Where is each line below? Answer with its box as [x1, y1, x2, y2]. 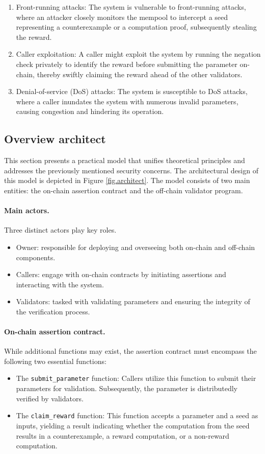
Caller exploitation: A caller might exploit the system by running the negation [16, 49, 261, 59]
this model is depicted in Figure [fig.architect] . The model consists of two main [4, 175, 250, 186]
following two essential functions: [4, 355, 107, 366]
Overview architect [4, 131, 106, 147]
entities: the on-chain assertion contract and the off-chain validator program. [4, 185, 243, 195]
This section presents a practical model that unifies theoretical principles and [4, 155, 245, 166]
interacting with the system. [16, 279, 104, 289]
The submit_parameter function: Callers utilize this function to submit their [16, 373, 256, 383]
